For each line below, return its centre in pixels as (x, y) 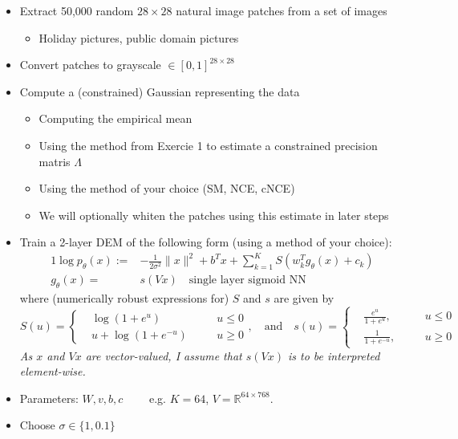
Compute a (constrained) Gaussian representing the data (160, 91)
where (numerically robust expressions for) (124, 298)
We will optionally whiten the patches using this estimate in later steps (214, 215)
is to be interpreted (334, 355)
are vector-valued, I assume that (164, 355)
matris (55, 161)
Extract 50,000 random (77, 10)
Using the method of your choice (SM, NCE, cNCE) (167, 188)
